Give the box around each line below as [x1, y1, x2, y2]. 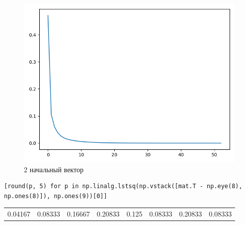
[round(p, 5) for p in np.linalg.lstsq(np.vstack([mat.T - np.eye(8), [4, 183, 243, 190]
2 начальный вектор [24, 164, 83, 174]
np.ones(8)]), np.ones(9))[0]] [4, 192, 107, 200]
